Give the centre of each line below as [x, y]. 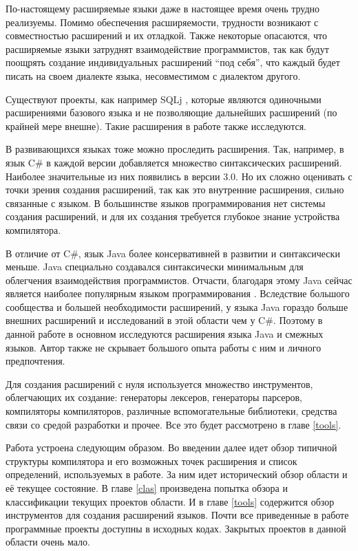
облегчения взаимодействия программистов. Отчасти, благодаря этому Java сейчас [179, 280]
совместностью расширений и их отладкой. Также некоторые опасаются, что [166, 35]
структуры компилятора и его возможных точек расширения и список [151, 461]
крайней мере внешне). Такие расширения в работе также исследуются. [156, 126]
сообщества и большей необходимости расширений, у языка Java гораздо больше [177, 306]
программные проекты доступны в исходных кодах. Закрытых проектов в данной [176, 528]
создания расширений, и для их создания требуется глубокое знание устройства [173, 216]
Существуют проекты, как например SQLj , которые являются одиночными [164, 99]
